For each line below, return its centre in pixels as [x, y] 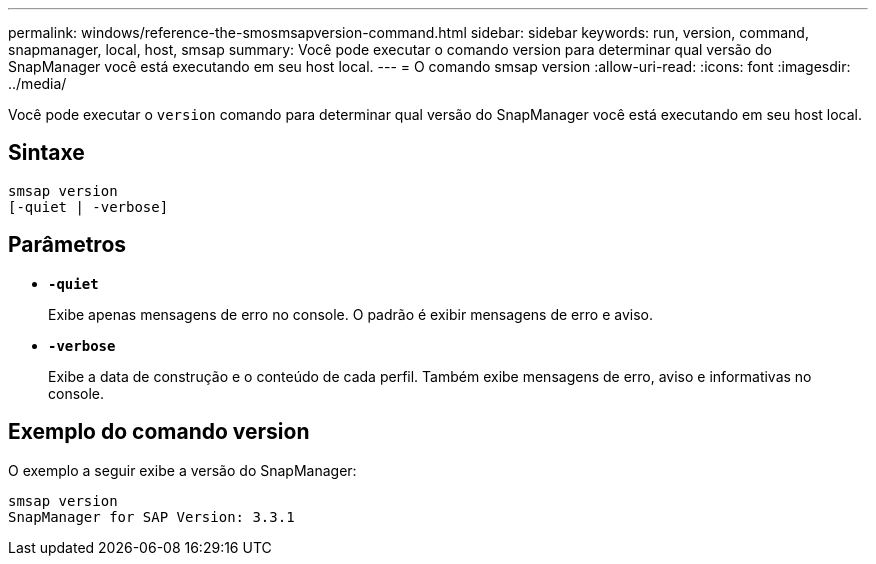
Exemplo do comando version [159, 432]
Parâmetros [67, 245]
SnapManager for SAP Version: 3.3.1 [151, 516]
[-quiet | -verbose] [88, 206]
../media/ [37, 83]
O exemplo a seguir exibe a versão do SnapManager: [182, 470]
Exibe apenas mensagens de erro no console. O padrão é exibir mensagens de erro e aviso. [350, 314]
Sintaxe [46, 153]
